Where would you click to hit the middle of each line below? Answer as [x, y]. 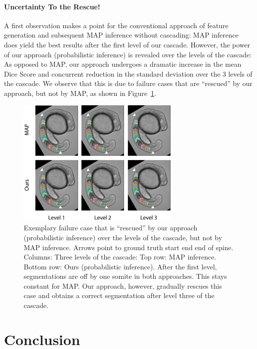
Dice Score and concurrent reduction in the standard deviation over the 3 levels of [128, 73]
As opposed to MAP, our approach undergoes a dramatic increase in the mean [123, 64]
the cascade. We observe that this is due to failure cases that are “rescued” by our [128, 83]
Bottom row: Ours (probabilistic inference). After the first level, [120, 266]
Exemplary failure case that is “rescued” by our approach [111, 228]
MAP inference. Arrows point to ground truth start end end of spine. [128, 247]
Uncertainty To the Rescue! [52, 6]
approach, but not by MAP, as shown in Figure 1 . [80, 93]
